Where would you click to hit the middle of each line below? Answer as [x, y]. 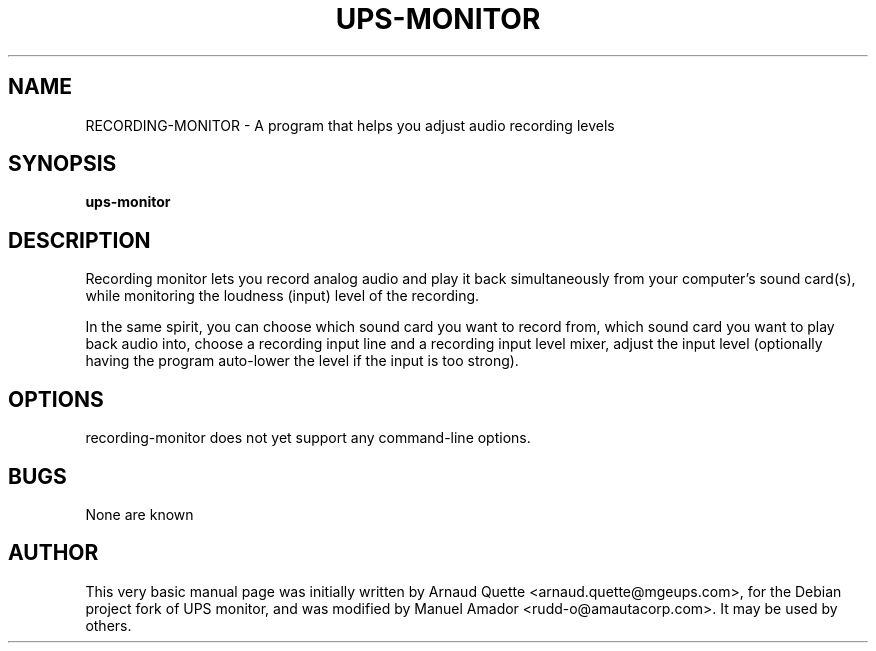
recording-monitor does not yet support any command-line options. [308, 438]
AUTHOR [53, 553]
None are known [139, 514]
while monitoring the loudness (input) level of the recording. [282, 296]
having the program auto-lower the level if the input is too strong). [302, 361]
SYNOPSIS [62, 164]
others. [108, 625]
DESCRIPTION [79, 240]
